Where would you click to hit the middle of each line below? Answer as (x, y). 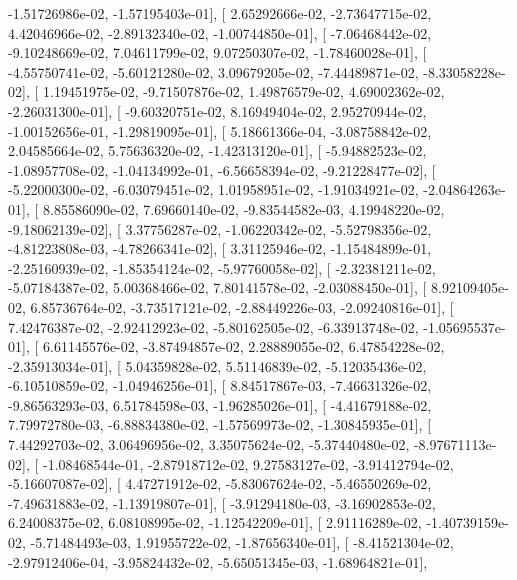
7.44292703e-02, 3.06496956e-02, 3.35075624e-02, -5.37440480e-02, (209, 444)
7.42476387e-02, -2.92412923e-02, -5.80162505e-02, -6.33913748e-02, (213, 326)
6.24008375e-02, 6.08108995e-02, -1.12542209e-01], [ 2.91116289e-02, (215, 522)
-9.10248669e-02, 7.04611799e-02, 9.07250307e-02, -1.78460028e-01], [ (217, 52)
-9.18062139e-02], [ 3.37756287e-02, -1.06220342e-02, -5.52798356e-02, (220, 228)
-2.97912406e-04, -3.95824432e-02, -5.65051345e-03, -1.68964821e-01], (218, 561)
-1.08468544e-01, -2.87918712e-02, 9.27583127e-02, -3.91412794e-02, (248, 463)
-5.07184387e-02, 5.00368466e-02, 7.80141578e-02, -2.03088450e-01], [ (217, 287)
